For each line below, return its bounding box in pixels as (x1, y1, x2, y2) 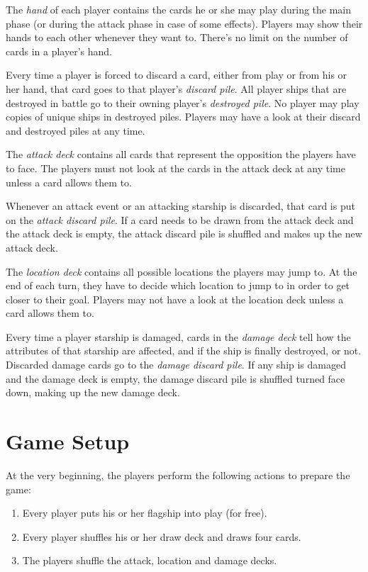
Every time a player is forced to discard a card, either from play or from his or (6, 67, 347, 82)
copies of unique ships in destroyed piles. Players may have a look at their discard (6, 109, 361, 124)
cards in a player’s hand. (6, 43, 112, 58)
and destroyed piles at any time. (6, 123, 145, 138)
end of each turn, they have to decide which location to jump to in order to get (6, 278, 350, 293)
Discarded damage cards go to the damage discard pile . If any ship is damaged (6, 357, 346, 372)
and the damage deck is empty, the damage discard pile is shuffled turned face (6, 371, 345, 386)
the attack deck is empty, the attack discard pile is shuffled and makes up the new (6, 226, 362, 241)
